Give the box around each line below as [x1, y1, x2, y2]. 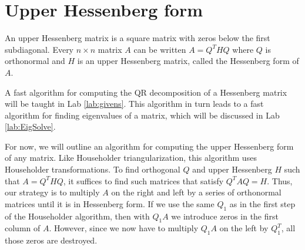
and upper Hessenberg [192, 163, 272, 175]
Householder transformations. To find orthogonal [5, 163, 180, 175]
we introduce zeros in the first [171, 210, 279, 222]
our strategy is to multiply [5, 186, 100, 198]
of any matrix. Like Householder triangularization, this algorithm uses [5, 151, 257, 164]
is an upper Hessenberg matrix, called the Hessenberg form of [77, 55, 299, 67]
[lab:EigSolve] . [5, 120, 56, 133]
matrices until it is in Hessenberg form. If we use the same [5, 197, 214, 210]
